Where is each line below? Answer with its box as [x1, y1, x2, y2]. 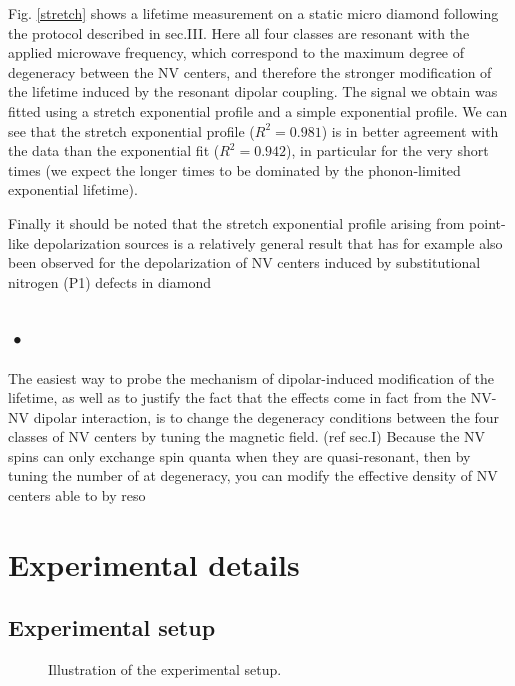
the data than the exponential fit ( [8, 140, 220, 161]
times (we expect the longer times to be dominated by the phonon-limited [8, 159, 461, 180]
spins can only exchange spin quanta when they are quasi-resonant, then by [8, 445, 471, 466]
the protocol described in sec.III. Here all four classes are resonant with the [8, 22, 470, 43]
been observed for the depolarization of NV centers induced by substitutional [8, 252, 481, 273]
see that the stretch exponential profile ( [8, 120, 255, 141]
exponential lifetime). [8, 179, 138, 200]
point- [469, 212, 506, 233]
